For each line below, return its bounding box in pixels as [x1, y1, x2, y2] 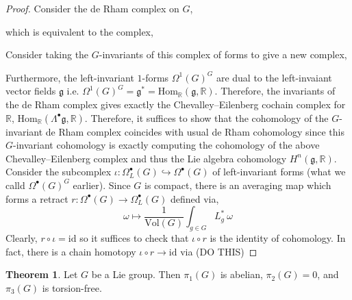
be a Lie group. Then [91, 267, 181, 282]
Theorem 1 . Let [5, 267, 78, 282]
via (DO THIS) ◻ [180, 244, 257, 258]
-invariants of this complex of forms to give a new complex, [99, 47, 347, 62]
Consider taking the [5, 47, 89, 62]
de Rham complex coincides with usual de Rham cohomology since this [45, 124, 344, 138]
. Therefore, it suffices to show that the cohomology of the [84, 110, 329, 125]
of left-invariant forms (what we [212, 164, 346, 179]
